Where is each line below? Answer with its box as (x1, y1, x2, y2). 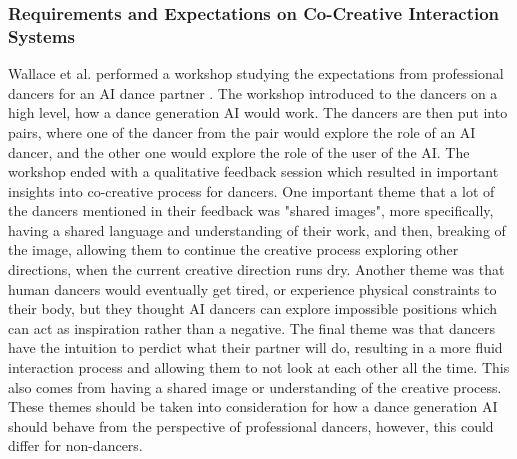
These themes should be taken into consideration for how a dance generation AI (8, 396, 498, 417)
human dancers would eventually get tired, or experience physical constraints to (8, 278, 497, 299)
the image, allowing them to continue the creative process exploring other (8, 239, 459, 260)
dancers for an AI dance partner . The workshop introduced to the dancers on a (8, 82, 498, 103)
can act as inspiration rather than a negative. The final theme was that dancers (8, 317, 495, 338)
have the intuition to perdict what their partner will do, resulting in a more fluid (8, 337, 503, 358)
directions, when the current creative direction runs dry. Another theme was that (8, 259, 505, 280)
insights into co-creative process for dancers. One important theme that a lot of (8, 180, 495, 201)
